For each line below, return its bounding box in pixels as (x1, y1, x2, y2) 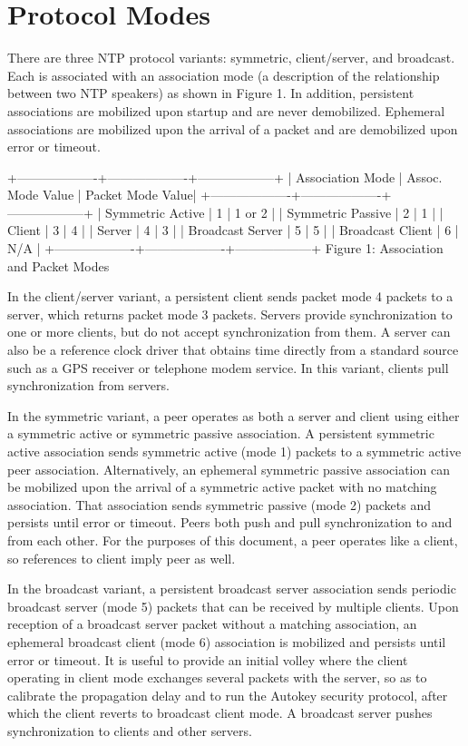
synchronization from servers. (7, 376, 170, 395)
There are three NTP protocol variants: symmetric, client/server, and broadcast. (7, 48, 455, 67)
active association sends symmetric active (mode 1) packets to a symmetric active (7, 442, 462, 460)
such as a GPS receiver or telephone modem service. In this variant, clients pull (7, 358, 449, 377)
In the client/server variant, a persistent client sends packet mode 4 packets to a (7, 287, 453, 306)
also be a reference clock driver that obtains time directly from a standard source (7, 340, 459, 359)
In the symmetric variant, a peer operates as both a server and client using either (7, 406, 460, 425)
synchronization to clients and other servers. (7, 721, 252, 740)
